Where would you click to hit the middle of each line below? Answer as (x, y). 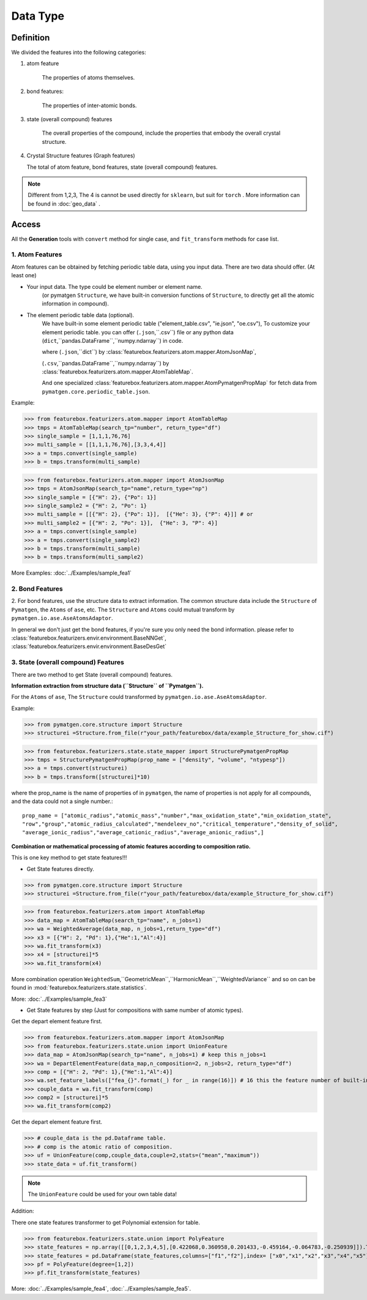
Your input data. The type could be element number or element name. (115, 286)
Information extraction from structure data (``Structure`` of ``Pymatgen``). (108, 685)
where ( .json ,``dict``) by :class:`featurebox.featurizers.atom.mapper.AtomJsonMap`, (149, 352)
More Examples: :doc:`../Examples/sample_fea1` (71, 573)
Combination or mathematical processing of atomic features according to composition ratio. (131, 846)
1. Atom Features (37, 255)
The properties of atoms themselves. (88, 77)
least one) (24, 275)
